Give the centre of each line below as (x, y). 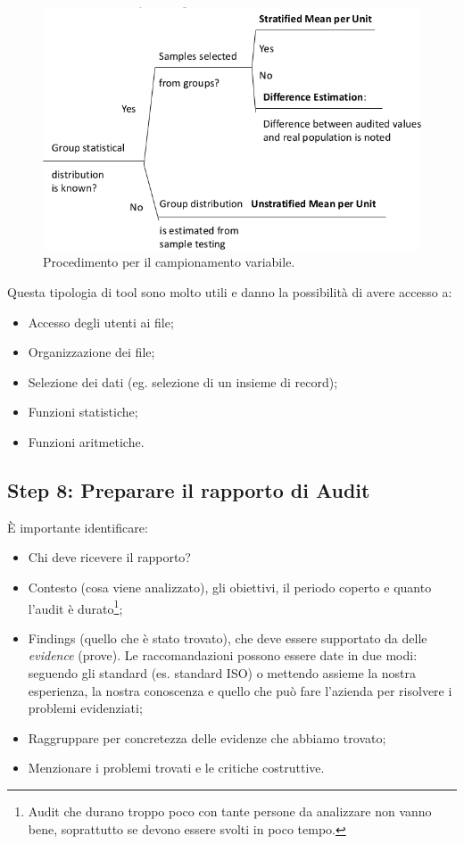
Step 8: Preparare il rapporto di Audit (189, 489)
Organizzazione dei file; (91, 352)
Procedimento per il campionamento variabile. (169, 262)
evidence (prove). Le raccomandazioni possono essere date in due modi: (223, 655)
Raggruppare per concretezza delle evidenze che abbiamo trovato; (207, 737)
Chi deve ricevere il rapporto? (109, 557)
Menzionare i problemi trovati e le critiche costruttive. (176, 768)
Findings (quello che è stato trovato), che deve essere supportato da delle (228, 637)
